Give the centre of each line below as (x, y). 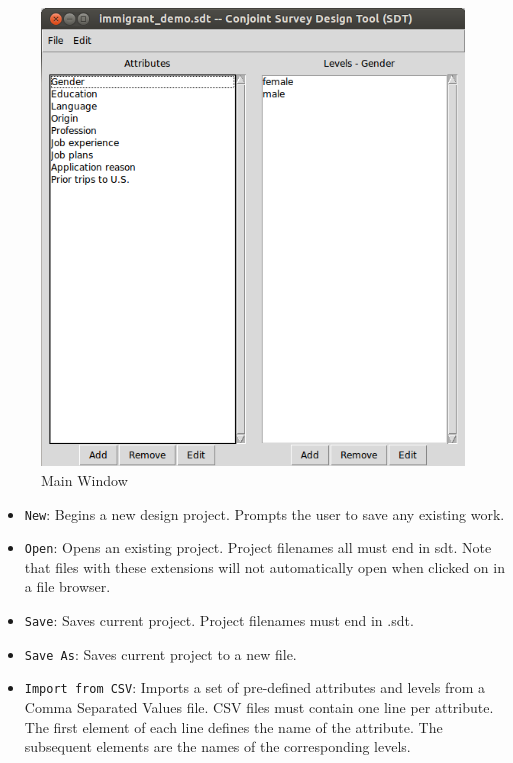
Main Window (84, 479)
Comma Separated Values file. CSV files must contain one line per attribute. (259, 707)
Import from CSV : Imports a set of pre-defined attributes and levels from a (254, 687)
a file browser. (67, 586)
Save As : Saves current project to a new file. (160, 653)
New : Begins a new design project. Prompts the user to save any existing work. (264, 513)
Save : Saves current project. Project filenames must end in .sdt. (219, 620)
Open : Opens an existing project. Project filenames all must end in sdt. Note (258, 547)
